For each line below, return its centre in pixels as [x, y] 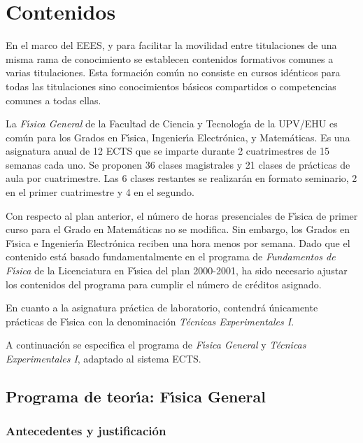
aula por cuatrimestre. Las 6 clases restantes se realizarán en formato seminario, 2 [181, 178]
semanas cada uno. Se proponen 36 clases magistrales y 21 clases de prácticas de [178, 164]
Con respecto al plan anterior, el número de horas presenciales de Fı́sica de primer [182, 215]
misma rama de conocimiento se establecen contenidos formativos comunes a [170, 58]
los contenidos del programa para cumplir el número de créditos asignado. [164, 284]
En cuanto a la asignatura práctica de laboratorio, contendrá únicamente [162, 308]
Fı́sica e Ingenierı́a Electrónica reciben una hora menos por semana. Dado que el [178, 242]
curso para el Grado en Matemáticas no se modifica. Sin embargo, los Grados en [178, 229]
